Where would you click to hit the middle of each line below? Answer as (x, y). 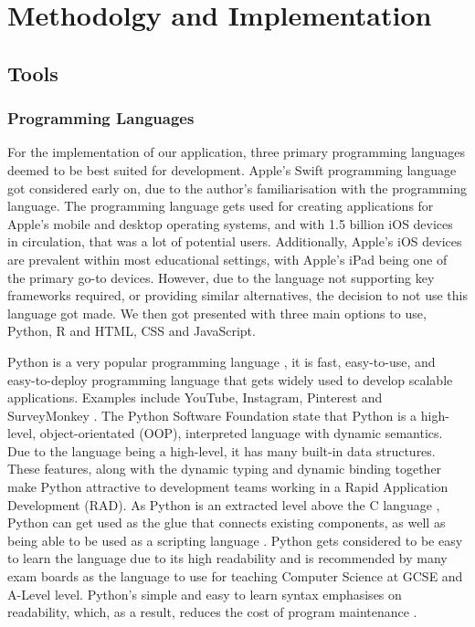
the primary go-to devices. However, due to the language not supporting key (221, 277)
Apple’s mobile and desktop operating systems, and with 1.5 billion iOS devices (230, 223)
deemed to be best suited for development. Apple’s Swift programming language (232, 169)
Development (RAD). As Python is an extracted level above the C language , (224, 504)
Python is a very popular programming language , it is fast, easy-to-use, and (222, 361)
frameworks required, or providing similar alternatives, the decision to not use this (238, 295)
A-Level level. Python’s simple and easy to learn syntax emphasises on (205, 594)
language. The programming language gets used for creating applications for (221, 206)
